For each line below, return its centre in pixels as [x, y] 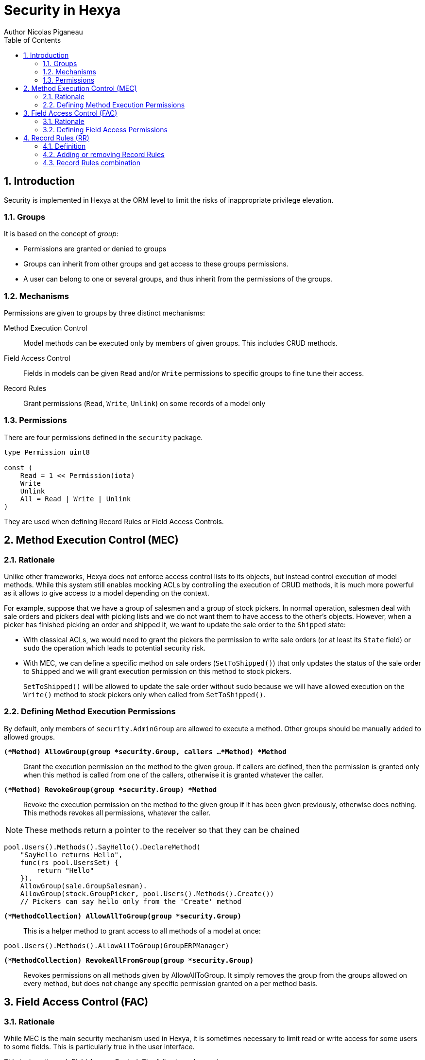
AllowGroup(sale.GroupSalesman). [84, 886]
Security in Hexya [62, 10]
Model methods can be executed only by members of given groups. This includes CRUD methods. [180, 343]
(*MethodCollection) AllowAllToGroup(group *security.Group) [123, 916]
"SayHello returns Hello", [71, 855]
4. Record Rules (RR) [56, 138]
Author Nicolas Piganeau [43, 32]
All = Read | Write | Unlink [76, 499]
